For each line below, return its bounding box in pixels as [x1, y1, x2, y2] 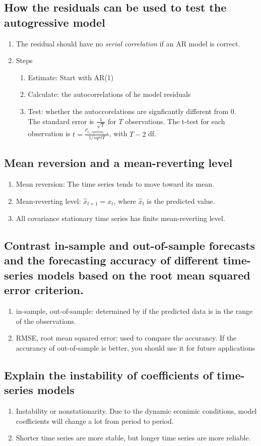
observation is [28, 128, 71, 139]
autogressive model [4, 14, 105, 30]
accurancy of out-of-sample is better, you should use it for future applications [16, 342, 255, 353]
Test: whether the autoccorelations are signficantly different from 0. [28, 105, 236, 116]
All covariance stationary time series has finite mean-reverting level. [16, 213, 225, 224]
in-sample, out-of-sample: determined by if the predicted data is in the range [16, 306, 253, 316]
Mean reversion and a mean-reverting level [4, 155, 233, 171]
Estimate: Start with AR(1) [28, 72, 114, 82]
